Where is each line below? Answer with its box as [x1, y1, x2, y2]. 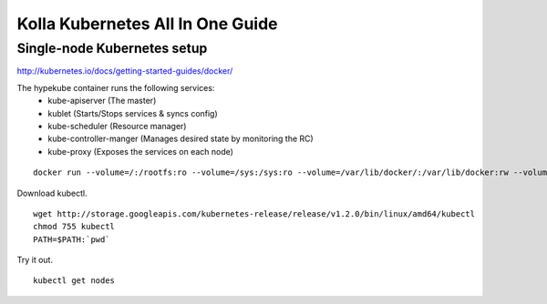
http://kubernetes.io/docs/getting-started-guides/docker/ [16, 66, 233, 76]
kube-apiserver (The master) [47, 96, 157, 106]
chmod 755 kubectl [33, 221, 116, 232]
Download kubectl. [16, 187, 88, 198]
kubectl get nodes [33, 276, 116, 286]
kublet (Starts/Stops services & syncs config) [47, 107, 218, 118]
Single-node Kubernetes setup [16, 40, 208, 56]
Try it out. [16, 255, 54, 266]
